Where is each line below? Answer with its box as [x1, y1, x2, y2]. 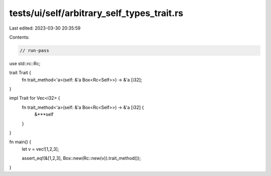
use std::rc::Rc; [9, 60, 41, 66]
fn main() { [9, 139, 32, 145]
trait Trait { [9, 70, 31, 76]
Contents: [9, 34, 30, 40]
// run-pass [20, 48, 50, 53]
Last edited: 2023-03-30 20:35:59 [9, 25, 81, 31]
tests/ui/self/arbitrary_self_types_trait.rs [9, 8, 183, 19]
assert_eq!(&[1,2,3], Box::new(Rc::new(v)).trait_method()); [22, 155, 141, 161]
